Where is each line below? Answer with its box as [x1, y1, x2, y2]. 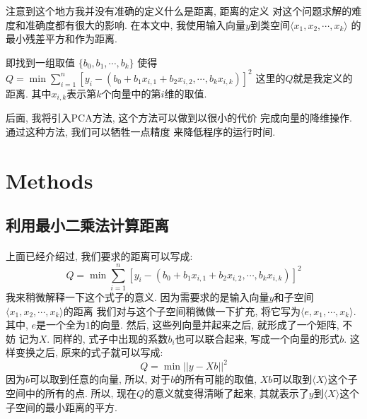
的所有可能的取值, [175, 372, 257, 386]
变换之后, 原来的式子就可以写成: [15, 345, 163, 360]
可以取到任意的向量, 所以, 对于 [30, 372, 171, 386]
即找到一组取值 [6, 54, 75, 69]
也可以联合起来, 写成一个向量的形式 [175, 331, 340, 346]
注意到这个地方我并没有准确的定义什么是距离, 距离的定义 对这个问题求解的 [6, 4, 352, 18]
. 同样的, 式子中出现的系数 [47, 331, 168, 346]
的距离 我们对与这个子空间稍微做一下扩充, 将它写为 [63, 303, 301, 318]
